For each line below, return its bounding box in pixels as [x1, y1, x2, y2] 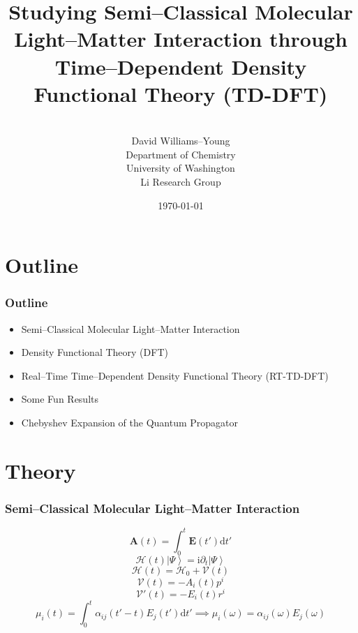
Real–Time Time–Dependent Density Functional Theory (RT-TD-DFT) [21, 368, 329, 382]
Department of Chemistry [126, 147, 236, 161]
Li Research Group [140, 174, 221, 189]
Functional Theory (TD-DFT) [33, 79, 328, 107]
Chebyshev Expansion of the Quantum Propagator [21, 415, 239, 430]
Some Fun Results [21, 392, 99, 406]
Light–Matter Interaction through [14, 24, 348, 53]
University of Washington [126, 161, 235, 175]
